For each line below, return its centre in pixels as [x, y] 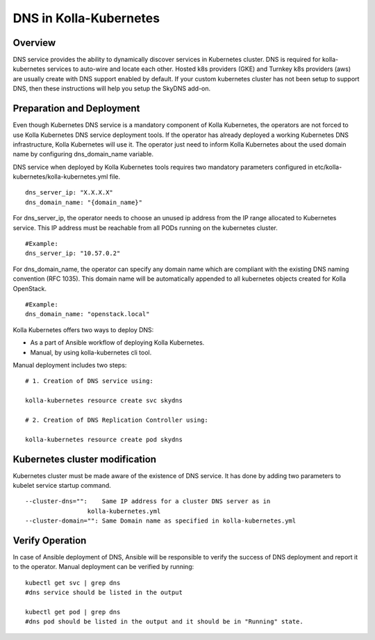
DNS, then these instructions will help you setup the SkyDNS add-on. [112, 89]
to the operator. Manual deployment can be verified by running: [103, 567]
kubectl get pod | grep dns [73, 612]
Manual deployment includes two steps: [70, 365]
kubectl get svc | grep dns [73, 583]
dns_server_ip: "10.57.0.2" [73, 253]
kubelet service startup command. [62, 485]
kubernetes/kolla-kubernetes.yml [60, 177]
